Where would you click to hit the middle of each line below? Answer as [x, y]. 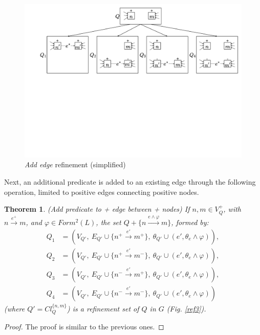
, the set [109, 222]
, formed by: [190, 222]
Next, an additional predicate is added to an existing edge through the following [130, 181]
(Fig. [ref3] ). [186, 308]
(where [15, 308]
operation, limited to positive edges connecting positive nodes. [102, 192]
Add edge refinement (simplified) [75, 164]
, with [232, 209]
